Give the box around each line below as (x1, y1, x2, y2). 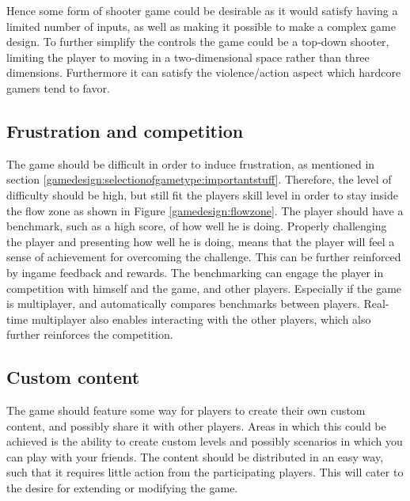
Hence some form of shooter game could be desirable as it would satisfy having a (6, 2, 398, 18)
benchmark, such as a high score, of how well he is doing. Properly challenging (6, 218, 387, 234)
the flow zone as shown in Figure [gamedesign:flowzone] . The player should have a (6, 202, 404, 218)
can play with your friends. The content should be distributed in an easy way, (6, 448, 384, 465)
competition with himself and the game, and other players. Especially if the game (6, 279, 402, 296)
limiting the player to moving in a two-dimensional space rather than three (6, 48, 370, 65)
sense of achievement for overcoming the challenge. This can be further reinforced (6, 249, 401, 265)
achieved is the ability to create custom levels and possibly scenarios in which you (6, 433, 403, 450)
